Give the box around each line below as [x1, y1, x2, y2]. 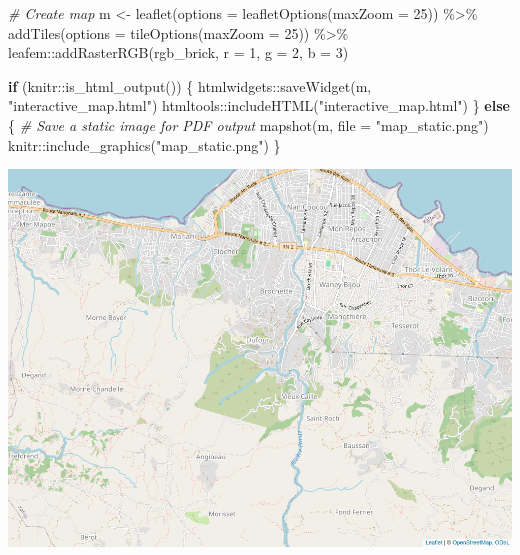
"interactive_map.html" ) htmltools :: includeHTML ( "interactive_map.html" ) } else [8, 95, 510, 116]
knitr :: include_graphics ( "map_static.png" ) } [8, 134, 281, 155]
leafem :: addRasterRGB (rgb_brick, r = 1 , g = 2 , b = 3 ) [8, 42, 349, 63]
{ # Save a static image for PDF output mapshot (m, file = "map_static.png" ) [8, 114, 489, 135]
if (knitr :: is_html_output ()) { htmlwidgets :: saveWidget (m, [8, 75, 372, 96]
